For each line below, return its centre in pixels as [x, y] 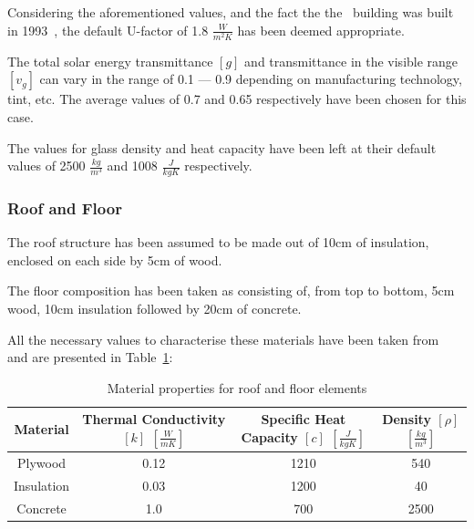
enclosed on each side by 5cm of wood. [115, 259]
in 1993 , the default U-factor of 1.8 [108, 30]
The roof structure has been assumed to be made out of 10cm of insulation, [218, 242]
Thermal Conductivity [154, 419]
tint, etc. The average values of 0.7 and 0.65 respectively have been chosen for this [237, 99]
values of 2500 [46, 166]
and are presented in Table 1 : [90, 357]
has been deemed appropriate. [321, 30]
